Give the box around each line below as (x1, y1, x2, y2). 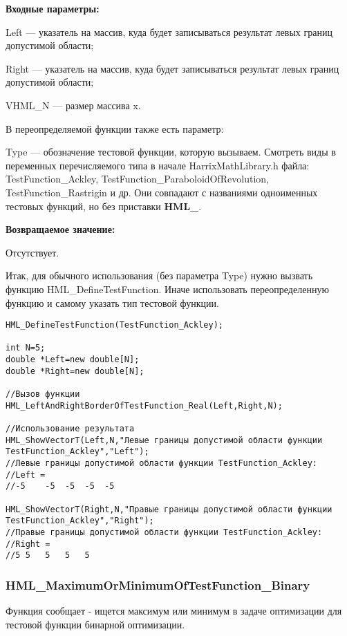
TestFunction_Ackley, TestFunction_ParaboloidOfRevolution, (6, 171, 269, 186)
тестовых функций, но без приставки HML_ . (6, 198, 202, 213)
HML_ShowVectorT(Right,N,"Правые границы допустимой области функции (6, 504, 332, 514)
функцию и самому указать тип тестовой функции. (6, 295, 219, 310)
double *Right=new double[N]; (6, 366, 144, 376)
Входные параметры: (6, 1, 100, 15)
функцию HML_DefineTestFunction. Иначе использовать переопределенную (6, 281, 329, 296)
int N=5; (6, 343, 46, 353)
